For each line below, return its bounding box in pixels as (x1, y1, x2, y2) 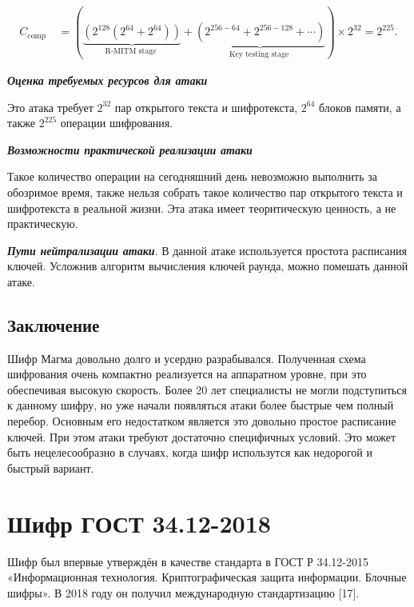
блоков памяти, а (319, 98, 401, 115)
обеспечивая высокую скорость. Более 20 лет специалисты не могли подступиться (7, 381, 407, 397)
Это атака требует (7, 98, 94, 115)
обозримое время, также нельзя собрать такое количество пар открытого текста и (7, 183, 403, 200)
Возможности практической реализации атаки (7, 141, 253, 158)
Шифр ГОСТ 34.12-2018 (7, 506, 271, 539)
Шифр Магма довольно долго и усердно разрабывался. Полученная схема (7, 349, 366, 366)
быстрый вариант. (7, 459, 94, 476)
